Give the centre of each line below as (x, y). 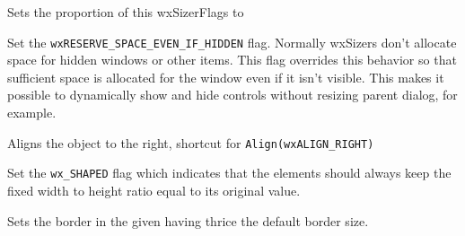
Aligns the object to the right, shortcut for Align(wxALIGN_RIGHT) (191, 142)
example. (32, 113)
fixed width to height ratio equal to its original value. (154, 190)
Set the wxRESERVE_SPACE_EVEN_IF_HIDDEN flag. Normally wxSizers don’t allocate (232, 42)
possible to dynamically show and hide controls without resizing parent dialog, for (232, 95)
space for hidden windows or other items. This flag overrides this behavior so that (232, 60)
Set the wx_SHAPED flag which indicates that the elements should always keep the (229, 173)
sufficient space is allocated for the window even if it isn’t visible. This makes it (226, 77)
